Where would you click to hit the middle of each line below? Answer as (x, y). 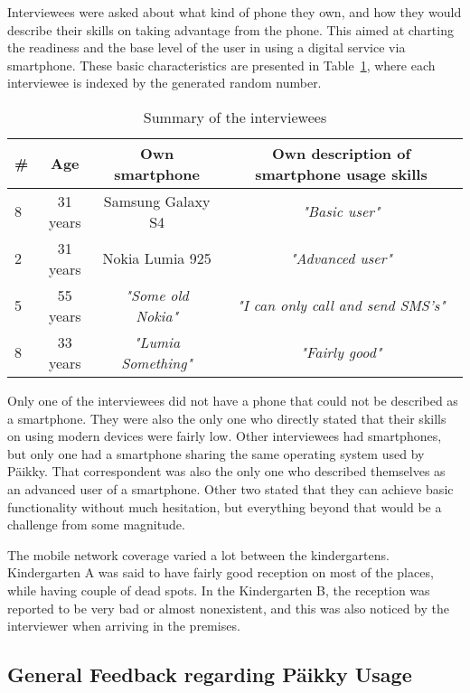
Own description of (341, 153)
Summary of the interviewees (235, 117)
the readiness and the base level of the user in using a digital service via (207, 47)
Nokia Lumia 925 (157, 258)
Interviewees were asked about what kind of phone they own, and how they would (235, 12)
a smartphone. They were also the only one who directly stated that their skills (227, 418)
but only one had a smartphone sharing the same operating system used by (216, 453)
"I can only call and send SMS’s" (341, 305)
